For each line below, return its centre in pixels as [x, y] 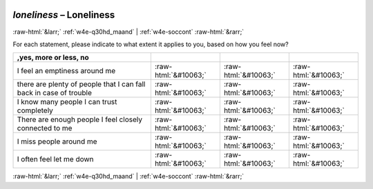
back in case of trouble [55, 93]
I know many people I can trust [67, 102]
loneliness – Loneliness [64, 15]
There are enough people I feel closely [80, 119]
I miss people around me [57, 141]
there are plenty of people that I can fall [81, 84]
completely [35, 110]
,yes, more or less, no [53, 57]
